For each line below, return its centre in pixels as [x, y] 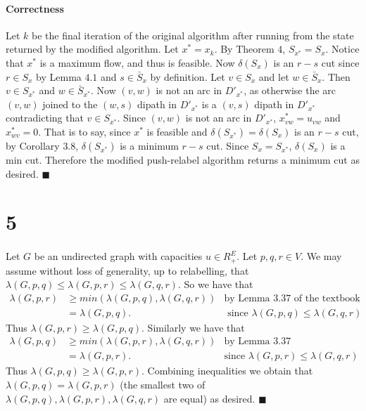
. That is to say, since [84, 131]
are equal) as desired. [209, 398]
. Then [336, 76]
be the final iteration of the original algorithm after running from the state [193, 35]
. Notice [342, 49]
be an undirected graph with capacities [118, 256]
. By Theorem [244, 49]
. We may [321, 256]
